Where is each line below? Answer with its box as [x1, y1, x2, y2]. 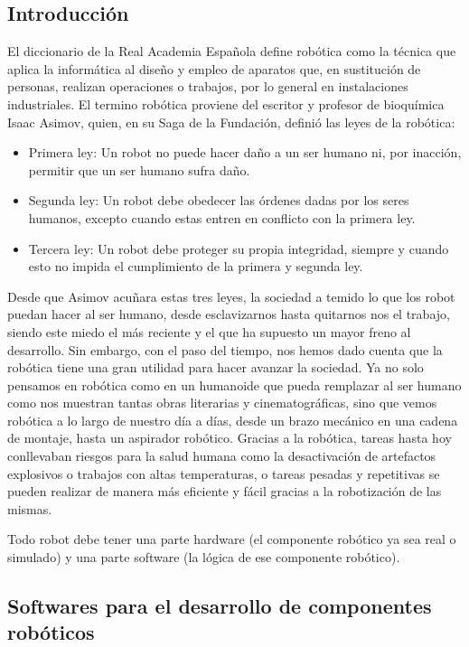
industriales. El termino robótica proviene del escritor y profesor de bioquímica [7, 94, 445, 113]
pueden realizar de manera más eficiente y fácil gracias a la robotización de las [7, 482, 442, 501]
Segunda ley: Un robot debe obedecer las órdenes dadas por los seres [28, 191, 409, 210]
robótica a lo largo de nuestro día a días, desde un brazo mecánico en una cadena [7, 410, 458, 429]
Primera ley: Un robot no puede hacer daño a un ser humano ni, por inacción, [28, 143, 462, 162]
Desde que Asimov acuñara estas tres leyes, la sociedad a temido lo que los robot [7, 286, 455, 305]
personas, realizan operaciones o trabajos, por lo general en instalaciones [7, 77, 408, 96]
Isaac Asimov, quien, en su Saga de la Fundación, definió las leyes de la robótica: [7, 112, 455, 131]
